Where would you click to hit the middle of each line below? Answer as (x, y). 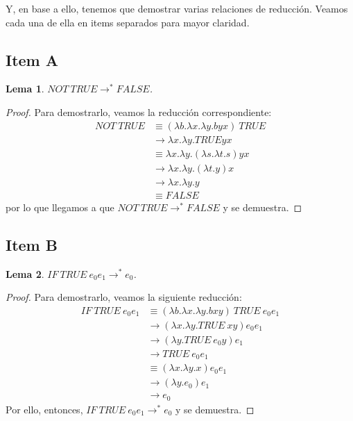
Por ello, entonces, (44, 409)
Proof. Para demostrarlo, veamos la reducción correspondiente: (139, 112)
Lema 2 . (25, 273)
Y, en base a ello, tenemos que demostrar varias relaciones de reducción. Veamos (177, 8)
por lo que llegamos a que (60, 207)
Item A (32, 59)
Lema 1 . (25, 89)
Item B (32, 244)
